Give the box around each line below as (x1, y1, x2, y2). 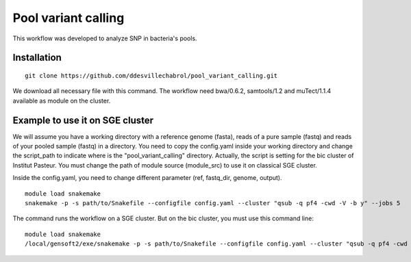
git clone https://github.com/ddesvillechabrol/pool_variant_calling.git (25, 72, 278, 79)
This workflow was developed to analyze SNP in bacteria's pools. (12, 34, 198, 42)
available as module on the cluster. (12, 96, 111, 105)
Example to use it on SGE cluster (12, 114, 154, 126)
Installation (12, 52, 62, 64)
